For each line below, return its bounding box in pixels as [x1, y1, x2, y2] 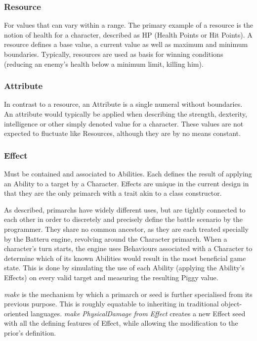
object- [221, 298, 242, 309]
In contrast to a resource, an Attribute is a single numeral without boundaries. [4, 99, 243, 109]
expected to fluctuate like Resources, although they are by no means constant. [4, 128, 241, 138]
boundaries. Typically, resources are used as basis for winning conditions [4, 49, 223, 59]
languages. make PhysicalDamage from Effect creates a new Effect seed [31, 308, 246, 318]
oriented [4, 308, 29, 318]
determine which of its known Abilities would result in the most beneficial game [4, 253, 246, 263]
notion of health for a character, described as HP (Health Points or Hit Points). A [4, 29, 253, 40]
